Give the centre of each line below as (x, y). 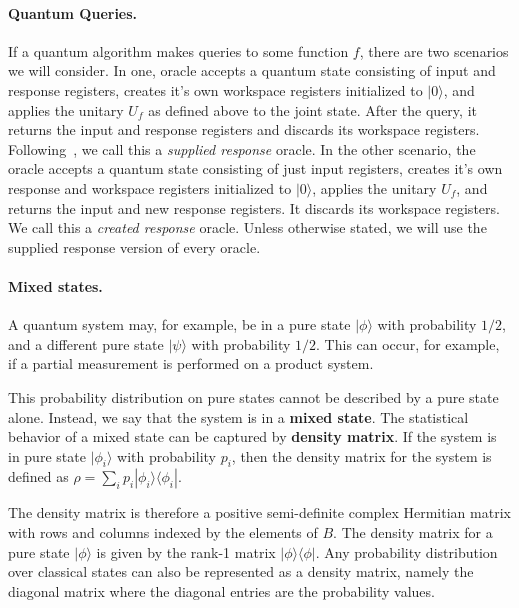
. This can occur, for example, (408, 343)
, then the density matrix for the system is (361, 455)
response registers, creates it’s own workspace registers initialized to (215, 89)
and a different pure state (86, 343)
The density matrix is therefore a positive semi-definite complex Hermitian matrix (259, 512)
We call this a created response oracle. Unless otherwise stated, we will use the (247, 227)
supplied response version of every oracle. (134, 246)
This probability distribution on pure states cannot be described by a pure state (253, 396)
